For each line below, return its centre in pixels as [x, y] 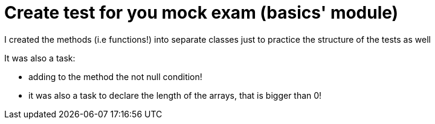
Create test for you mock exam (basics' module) [201, 13]
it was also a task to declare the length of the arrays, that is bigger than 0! [175, 95]
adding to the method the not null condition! [115, 76]
